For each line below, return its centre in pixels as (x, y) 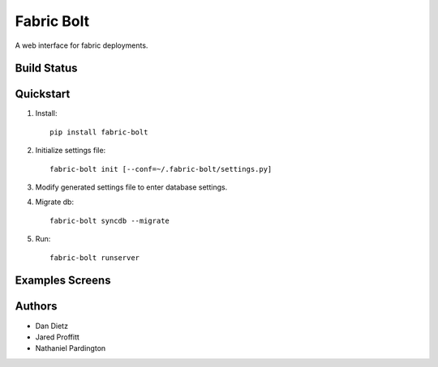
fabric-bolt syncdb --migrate (110, 220)
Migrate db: (55, 202)
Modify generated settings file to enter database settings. (131, 187)
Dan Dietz (52, 326)
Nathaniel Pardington (71, 348)
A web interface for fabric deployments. (82, 45)
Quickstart (43, 94)
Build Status (46, 68)
